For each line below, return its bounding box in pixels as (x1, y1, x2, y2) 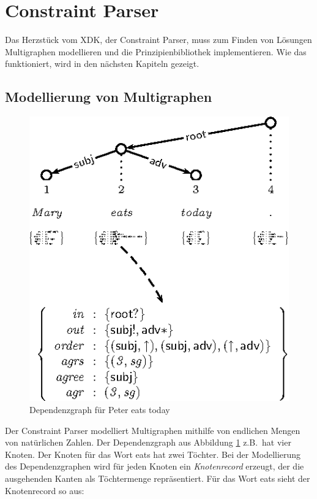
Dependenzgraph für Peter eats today (29, 403, 170, 416)
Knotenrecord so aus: (5, 484, 84, 497)
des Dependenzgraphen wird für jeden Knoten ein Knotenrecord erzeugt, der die (5, 460, 304, 473)
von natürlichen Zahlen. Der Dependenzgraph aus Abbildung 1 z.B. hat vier (5, 436, 291, 449)
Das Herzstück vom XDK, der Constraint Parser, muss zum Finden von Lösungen (5, 33, 312, 46)
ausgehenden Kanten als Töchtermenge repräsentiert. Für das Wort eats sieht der (5, 472, 310, 484)
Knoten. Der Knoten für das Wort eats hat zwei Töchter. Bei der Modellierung (5, 447, 301, 460)
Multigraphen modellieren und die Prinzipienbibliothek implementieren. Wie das (5, 45, 307, 58)
